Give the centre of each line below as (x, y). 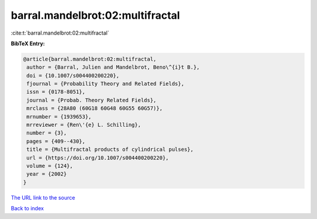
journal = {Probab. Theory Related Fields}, (92, 100)
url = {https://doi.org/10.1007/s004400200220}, (98, 158)
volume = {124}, (50, 166)
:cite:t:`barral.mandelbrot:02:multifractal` (60, 33)
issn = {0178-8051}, (56, 92)
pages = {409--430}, (56, 141)
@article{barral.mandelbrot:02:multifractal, (90, 59)
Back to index (27, 208)
